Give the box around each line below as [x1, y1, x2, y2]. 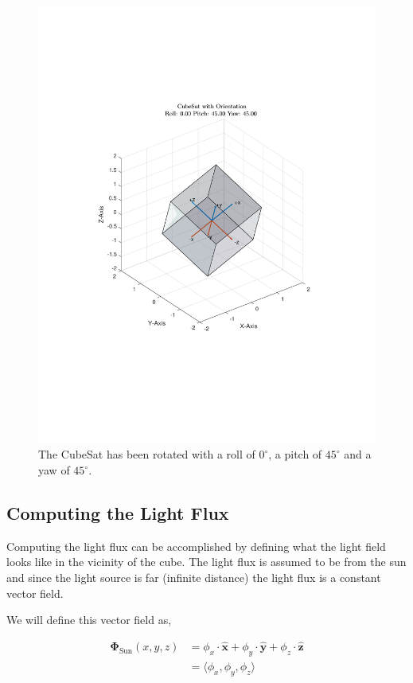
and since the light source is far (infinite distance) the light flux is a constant [6, 569, 381, 586]
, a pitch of [268, 446, 322, 462]
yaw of [38, 462, 70, 478]
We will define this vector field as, [6, 611, 172, 628]
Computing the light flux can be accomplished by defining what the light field [6, 537, 386, 554]
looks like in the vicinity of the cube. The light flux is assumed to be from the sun [6, 553, 407, 570]
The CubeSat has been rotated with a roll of [38, 446, 255, 462]
